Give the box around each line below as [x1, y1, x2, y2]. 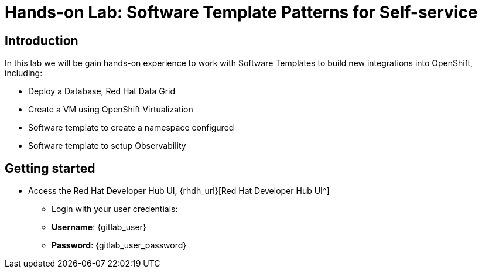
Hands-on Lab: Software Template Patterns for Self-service [5, 2, 478, 22]
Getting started [5, 161, 95, 176]
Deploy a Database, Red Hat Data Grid [28, 86, 176, 97]
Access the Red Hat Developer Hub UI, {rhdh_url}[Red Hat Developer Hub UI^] [28, 186, 330, 196]
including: [5, 68, 43, 79]
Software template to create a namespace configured [28, 122, 234, 133]
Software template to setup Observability [28, 141, 186, 151]
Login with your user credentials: [52, 204, 178, 214]
